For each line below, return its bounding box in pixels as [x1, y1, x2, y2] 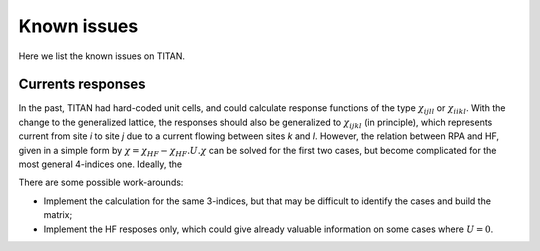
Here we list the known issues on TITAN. [18, 50, 185, 62]
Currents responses [18, 76, 146, 93]
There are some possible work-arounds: [18, 176, 184, 189]
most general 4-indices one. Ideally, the [18, 158, 183, 170]
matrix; [43, 209, 73, 221]
